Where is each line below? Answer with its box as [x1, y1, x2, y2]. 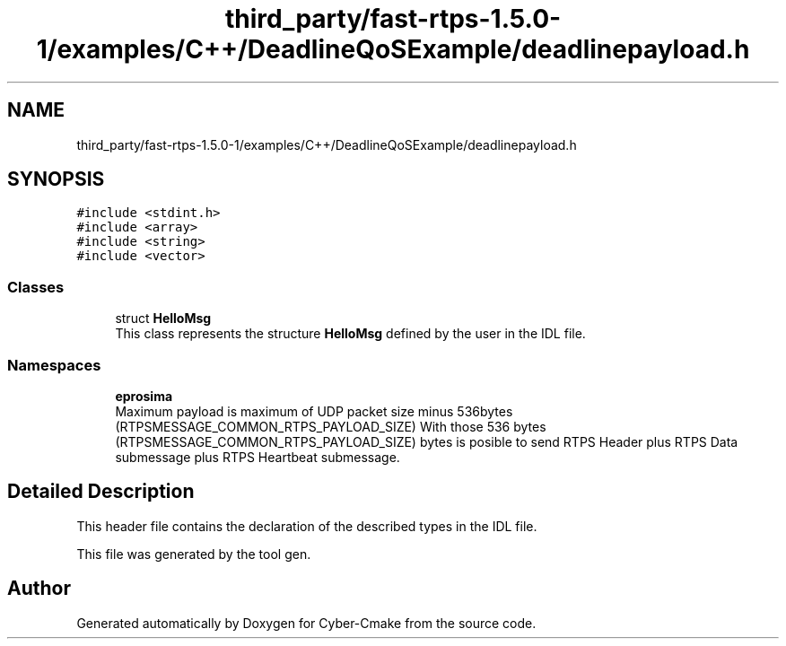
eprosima [115, 388, 173, 404]
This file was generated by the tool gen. [76, 546, 311, 562]
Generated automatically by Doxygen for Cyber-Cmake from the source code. [76, 615, 537, 631]
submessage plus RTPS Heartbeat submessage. [115, 449, 400, 465]
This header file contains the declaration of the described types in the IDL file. [76, 518, 537, 534]
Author [7, 577, 71, 600]
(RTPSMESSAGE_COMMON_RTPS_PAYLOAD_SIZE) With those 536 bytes [115, 418, 546, 434]
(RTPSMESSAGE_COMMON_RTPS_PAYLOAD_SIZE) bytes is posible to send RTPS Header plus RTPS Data [115, 433, 738, 450]
